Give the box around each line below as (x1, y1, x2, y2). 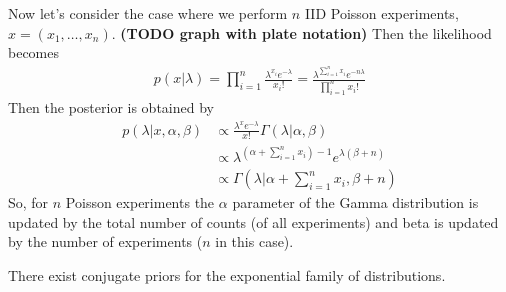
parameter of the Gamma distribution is (232, 192, 479, 213)
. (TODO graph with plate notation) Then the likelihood (111, 22, 492, 43)
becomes (8, 42, 60, 63)
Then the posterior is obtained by (8, 96, 214, 117)
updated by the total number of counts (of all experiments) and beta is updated (8, 211, 499, 232)
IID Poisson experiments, (304, 3, 459, 23)
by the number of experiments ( (8, 231, 203, 252)
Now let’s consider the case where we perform (8, 3, 288, 23)
